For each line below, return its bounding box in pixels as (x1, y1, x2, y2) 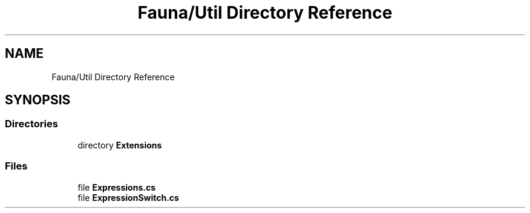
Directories (5, 118, 58, 130)
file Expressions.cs (77, 182, 155, 192)
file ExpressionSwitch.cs (77, 192, 179, 203)
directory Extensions (77, 139, 162, 150)
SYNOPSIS (5, 92, 71, 108)
